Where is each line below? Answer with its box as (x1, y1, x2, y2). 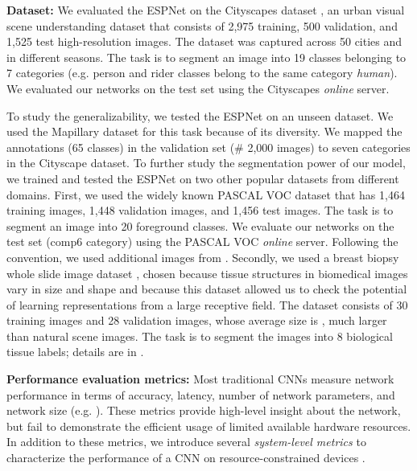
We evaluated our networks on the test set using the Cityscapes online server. (6, 80, 390, 96)
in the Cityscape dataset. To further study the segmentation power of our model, (6, 154, 406, 171)
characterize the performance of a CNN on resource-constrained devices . (6, 449, 365, 466)
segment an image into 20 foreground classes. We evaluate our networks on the (6, 217, 394, 234)
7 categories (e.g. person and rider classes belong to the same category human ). (6, 64, 398, 81)
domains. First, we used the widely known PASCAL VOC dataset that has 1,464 (6, 186, 405, 203)
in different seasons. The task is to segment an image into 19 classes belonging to (6, 48, 407, 65)
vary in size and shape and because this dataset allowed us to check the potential (6, 281, 407, 297)
